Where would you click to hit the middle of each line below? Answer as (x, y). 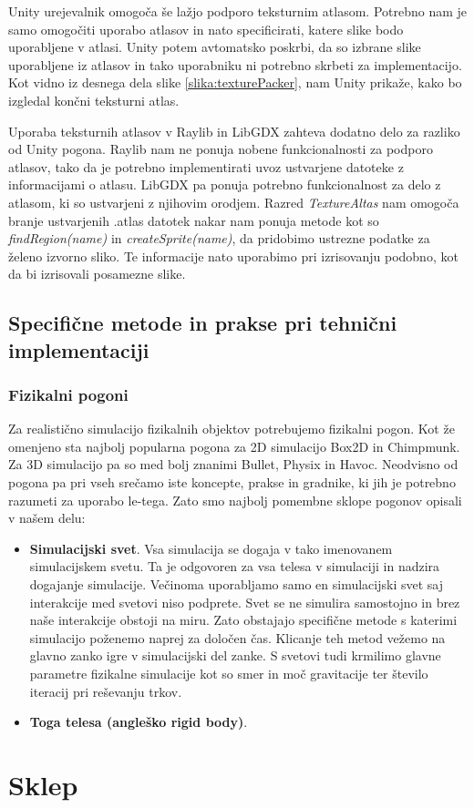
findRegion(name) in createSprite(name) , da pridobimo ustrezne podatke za (219, 238)
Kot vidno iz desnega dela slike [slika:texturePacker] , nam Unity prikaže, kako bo (235, 82)
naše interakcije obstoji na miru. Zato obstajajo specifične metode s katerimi (243, 620)
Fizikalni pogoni (68, 394)
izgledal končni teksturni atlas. (94, 100)
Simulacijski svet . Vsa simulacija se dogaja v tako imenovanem (211, 548)
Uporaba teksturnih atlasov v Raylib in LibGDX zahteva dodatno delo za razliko (234, 131)
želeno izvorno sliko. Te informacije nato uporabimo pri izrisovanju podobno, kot (233, 256)
